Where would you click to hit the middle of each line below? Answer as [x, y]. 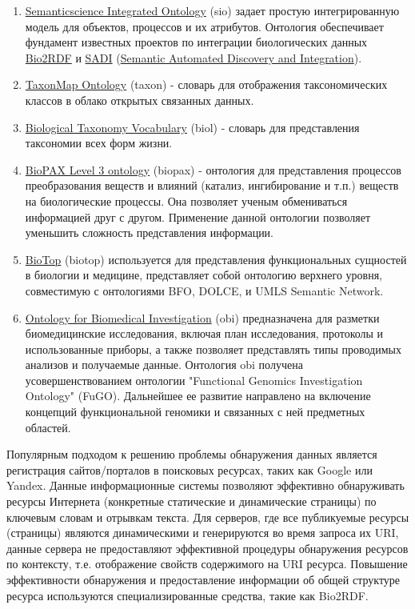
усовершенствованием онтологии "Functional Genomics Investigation [194, 380]
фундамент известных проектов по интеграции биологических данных [196, 42]
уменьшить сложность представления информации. [150, 232]
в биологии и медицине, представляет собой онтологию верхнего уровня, [204, 275]
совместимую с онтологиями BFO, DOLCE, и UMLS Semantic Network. [204, 290]
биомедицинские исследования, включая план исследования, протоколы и [204, 333]
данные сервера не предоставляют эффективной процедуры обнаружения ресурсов [207, 548]
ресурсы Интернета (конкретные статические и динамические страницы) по [192, 501]
